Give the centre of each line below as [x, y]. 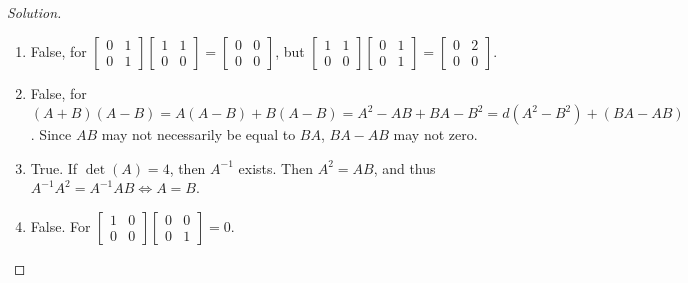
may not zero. [435, 134]
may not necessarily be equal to [198, 134]
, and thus [404, 167]
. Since [51, 134]
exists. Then [275, 167]
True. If [54, 167]
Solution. [34, 12]
